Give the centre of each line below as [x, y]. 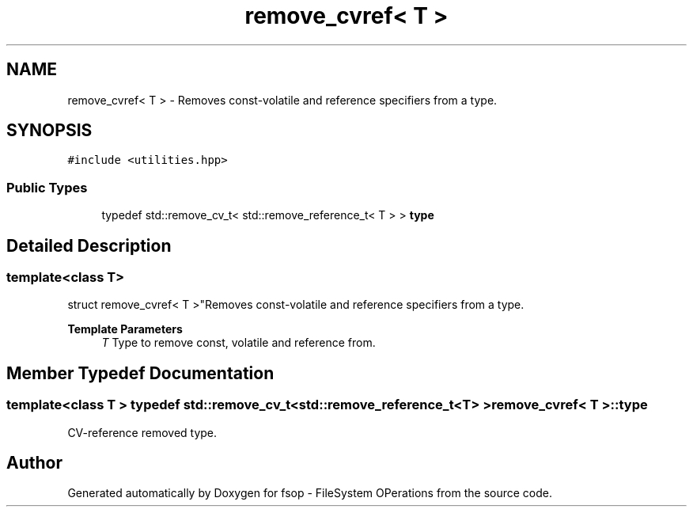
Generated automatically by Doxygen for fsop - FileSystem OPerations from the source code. [310, 493]
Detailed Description [89, 245]
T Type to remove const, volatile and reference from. [239, 343]
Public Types [47, 187]
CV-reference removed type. [142, 432]
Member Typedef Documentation [140, 373]
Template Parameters [125, 329]
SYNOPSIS [49, 131]
